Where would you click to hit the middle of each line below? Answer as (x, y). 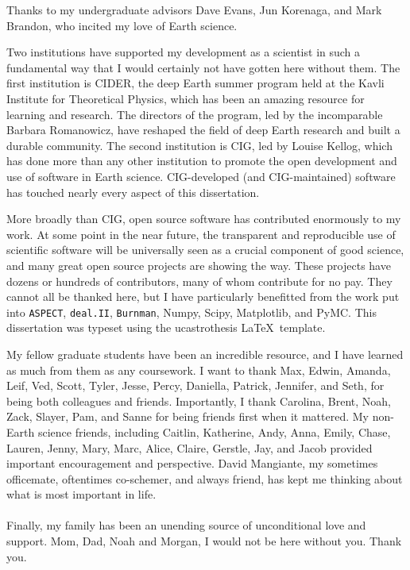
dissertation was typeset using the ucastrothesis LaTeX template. (166, 327)
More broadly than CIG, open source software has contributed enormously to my (204, 219)
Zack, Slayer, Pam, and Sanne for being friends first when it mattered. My (188, 416)
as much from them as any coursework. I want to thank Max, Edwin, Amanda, (199, 370)
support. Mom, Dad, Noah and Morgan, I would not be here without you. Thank (204, 541)
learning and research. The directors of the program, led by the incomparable (195, 114)
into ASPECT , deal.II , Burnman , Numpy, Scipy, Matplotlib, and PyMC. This (191, 312)
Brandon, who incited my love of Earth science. (122, 25)
